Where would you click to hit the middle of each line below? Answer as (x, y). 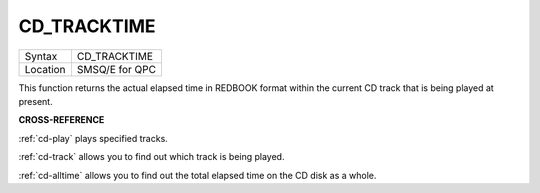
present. (36, 101)
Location (45, 69)
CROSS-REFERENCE (61, 120)
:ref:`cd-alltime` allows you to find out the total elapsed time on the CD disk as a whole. (197, 175)
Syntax (41, 56)
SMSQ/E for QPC (116, 69)
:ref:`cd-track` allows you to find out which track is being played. (151, 157)
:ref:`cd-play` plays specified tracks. (93, 138)
